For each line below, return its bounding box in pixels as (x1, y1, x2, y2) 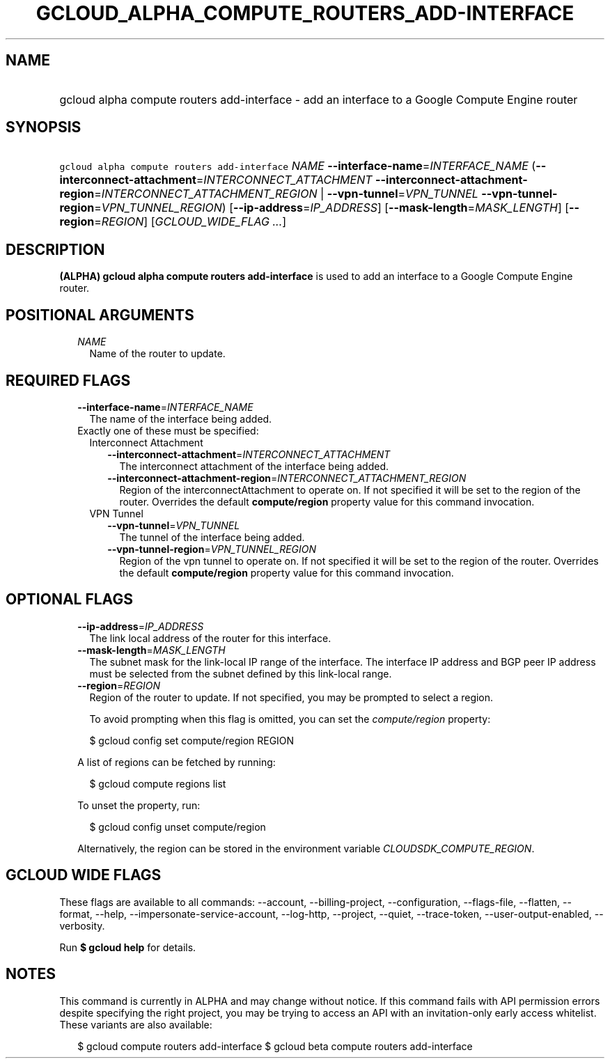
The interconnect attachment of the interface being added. (119, 460, 389, 472)
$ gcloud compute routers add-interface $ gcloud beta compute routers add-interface (77, 1040, 473, 1052)
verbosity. (59, 919, 105, 932)
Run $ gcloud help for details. (59, 941, 196, 953)
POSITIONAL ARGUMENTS (6, 306, 194, 324)
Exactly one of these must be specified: (77, 424, 259, 437)
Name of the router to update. (89, 347, 226, 360)
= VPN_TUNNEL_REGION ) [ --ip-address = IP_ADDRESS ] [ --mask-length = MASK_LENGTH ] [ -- (94, 201, 580, 215)
